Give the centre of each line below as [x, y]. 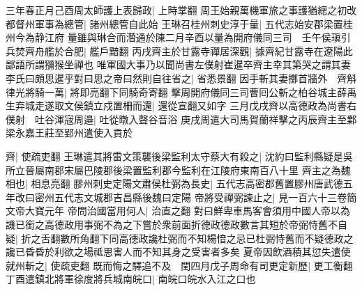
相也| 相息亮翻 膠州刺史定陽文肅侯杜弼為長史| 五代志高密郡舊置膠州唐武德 [174, 183]
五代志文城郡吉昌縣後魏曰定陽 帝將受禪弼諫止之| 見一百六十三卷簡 [205, 197]
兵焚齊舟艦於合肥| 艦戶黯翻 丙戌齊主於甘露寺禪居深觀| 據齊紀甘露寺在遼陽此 [179, 50]
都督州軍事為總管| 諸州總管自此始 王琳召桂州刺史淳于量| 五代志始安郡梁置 [174, 23]
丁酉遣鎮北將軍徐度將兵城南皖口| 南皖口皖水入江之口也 [131, 279]
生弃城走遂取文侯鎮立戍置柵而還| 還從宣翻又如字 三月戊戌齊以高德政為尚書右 [181, 105]
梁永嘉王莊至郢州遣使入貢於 [69, 133]
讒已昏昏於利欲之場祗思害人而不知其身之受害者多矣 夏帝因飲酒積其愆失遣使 [178, 252]
